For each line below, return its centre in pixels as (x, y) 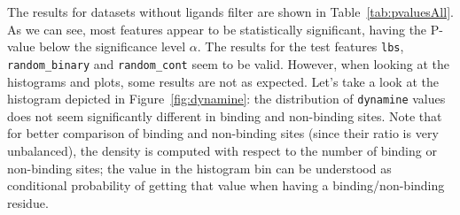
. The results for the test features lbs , (300, 46)
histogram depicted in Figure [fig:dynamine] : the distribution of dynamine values (226, 99)
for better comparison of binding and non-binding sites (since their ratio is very (223, 133)
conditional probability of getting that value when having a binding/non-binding (226, 185)
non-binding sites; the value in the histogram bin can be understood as (199, 168)
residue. (28, 202)
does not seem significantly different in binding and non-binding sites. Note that (225, 115)
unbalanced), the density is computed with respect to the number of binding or (222, 150)
